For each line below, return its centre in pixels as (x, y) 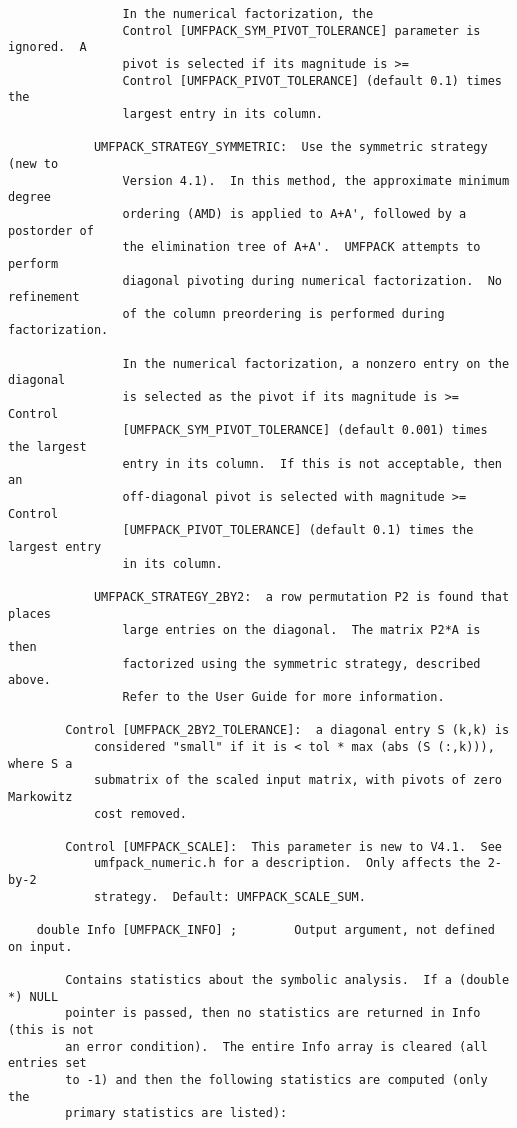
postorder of (51, 230)
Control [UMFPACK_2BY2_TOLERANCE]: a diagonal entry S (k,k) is (287, 730)
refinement (44, 297)
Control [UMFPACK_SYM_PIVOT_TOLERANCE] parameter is (301, 30)
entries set (47, 1063)
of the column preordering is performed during (283, 313)
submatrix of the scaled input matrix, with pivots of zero (297, 780)
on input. (40, 946)
